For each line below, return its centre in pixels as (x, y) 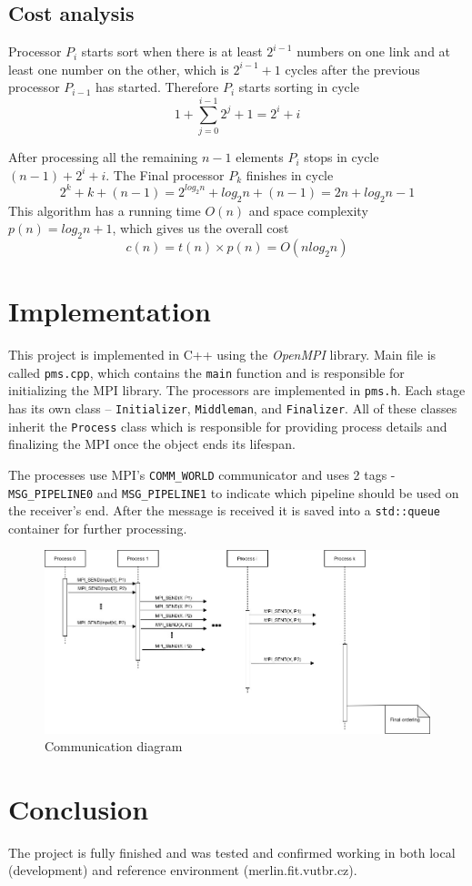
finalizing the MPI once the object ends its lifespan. (152, 444)
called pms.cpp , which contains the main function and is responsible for (206, 372)
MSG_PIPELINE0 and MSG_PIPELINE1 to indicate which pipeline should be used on (234, 492)
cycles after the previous (352, 69)
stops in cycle (341, 157)
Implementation (110, 311)
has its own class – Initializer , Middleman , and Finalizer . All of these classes (233, 408)
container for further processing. (98, 528)
